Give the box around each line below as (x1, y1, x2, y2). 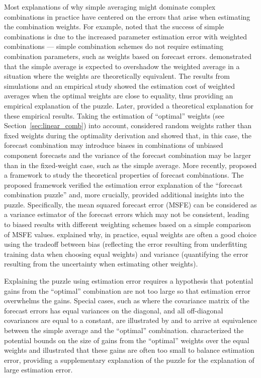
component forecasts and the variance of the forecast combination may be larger (4, 149, 251, 160)
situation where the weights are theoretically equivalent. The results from (4, 71, 230, 81)
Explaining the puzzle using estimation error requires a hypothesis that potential (4, 276, 253, 286)
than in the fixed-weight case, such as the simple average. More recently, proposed (4, 159, 257, 170)
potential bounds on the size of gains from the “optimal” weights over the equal (4, 335, 249, 345)
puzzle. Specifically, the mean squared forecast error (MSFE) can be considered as (4, 199, 257, 209)
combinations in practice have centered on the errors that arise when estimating (4, 11, 250, 22)
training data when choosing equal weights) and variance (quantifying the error (4, 248, 248, 259)
